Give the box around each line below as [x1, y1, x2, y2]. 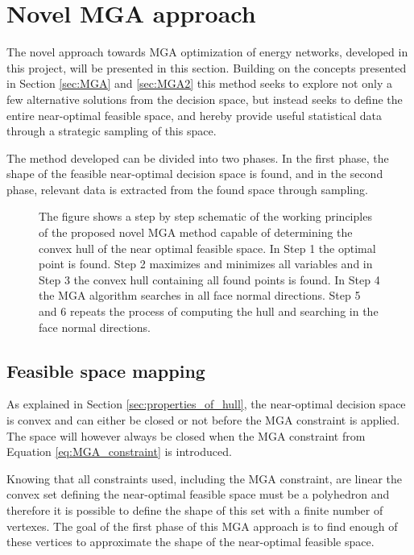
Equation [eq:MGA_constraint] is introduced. [6, 443, 232, 460]
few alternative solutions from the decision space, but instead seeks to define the [6, 90, 403, 107]
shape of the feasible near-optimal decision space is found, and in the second [6, 165, 383, 182]
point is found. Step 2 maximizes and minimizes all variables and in [39, 255, 373, 272]
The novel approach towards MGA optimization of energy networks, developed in [6, 43, 408, 60]
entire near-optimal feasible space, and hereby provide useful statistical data [6, 106, 383, 123]
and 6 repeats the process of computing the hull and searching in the [39, 303, 379, 320]
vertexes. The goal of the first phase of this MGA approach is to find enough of [6, 517, 398, 534]
